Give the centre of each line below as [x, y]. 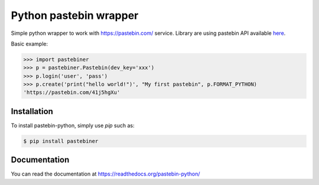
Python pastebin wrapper [75, 15]
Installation [32, 111]
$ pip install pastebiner [61, 141]
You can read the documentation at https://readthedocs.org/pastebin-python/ [105, 174]
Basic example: [30, 44]
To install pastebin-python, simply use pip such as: [73, 125]
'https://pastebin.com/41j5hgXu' [72, 92]
